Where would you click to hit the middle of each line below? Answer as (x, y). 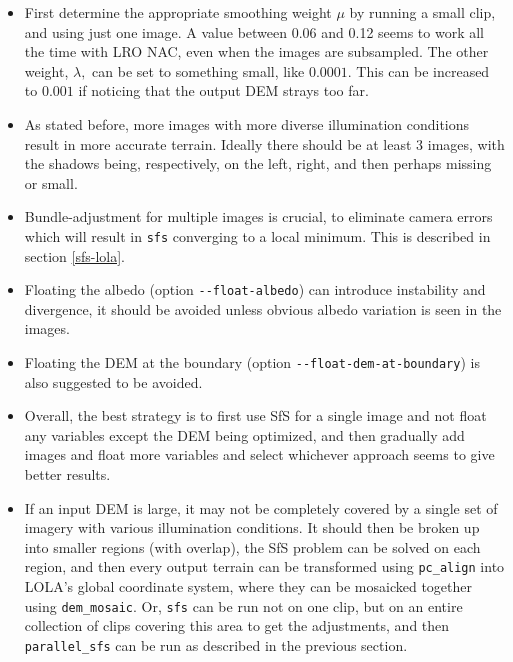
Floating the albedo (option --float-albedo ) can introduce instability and (255, 289)
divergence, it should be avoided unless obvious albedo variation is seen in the (263, 308)
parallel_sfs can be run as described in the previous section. (216, 644)
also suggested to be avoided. (113, 381)
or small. (51, 182)
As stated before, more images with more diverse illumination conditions (247, 123)
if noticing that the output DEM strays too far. (223, 90)
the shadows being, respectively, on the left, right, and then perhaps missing (258, 163)
